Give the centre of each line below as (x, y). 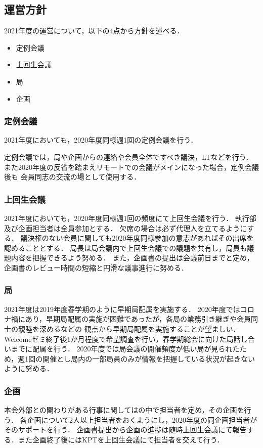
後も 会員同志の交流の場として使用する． (73, 177)
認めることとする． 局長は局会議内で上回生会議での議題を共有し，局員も (126, 248)
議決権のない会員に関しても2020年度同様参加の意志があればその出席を (137, 238)
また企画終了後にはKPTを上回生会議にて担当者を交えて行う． (121, 439)
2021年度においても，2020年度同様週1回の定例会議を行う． (101, 140)
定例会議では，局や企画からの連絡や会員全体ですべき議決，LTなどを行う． (128, 156)
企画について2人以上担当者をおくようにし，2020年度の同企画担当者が (142, 419)
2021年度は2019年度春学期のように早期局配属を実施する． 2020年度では (122, 309)
